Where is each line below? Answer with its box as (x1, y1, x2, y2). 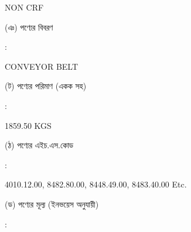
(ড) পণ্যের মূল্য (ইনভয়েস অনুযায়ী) (5, 197, 99, 210)
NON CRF (5, 1, 44, 13)
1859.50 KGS (5, 119, 52, 131)
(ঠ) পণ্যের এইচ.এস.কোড (5, 139, 74, 151)
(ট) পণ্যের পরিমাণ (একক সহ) (5, 80, 87, 92)
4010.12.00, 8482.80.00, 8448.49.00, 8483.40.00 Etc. (5, 178, 187, 190)
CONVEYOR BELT (5, 60, 79, 72)
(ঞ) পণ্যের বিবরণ (5, 21, 53, 33)
